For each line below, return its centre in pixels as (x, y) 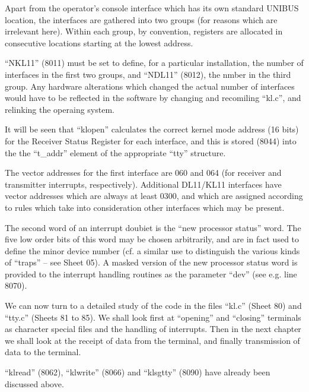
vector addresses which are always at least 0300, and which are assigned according (154, 196)
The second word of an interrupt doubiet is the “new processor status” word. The (153, 227)
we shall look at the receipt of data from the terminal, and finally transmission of (152, 340)
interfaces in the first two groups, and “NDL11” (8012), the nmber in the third (148, 74)
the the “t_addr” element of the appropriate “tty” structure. (115, 152)
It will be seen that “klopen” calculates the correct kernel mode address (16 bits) (152, 129)
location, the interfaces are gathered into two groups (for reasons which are (141, 19)
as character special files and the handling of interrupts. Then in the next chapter (153, 329)
